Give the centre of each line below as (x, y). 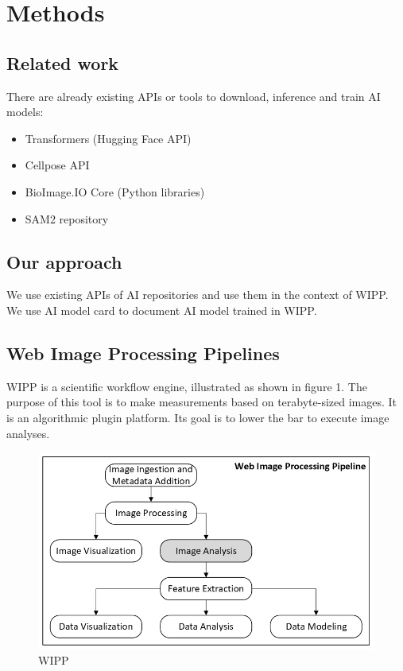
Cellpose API (57, 165)
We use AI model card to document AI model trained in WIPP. (162, 310)
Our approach (64, 261)
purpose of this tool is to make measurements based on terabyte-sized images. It (202, 402)
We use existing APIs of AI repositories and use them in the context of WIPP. (198, 295)
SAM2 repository (67, 218)
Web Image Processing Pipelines (143, 353)
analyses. (28, 433)
